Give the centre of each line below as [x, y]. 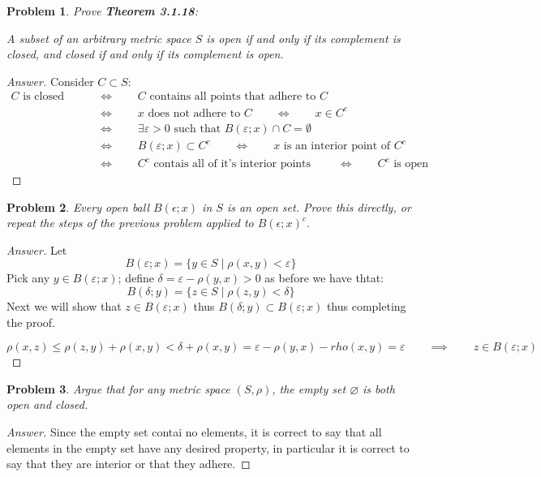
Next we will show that [64, 306]
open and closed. [47, 404]
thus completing [366, 306]
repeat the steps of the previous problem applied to [130, 223]
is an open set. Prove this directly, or [319, 206]
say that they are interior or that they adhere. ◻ [129, 464]
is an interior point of [337, 146]
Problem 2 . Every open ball [78, 206]
